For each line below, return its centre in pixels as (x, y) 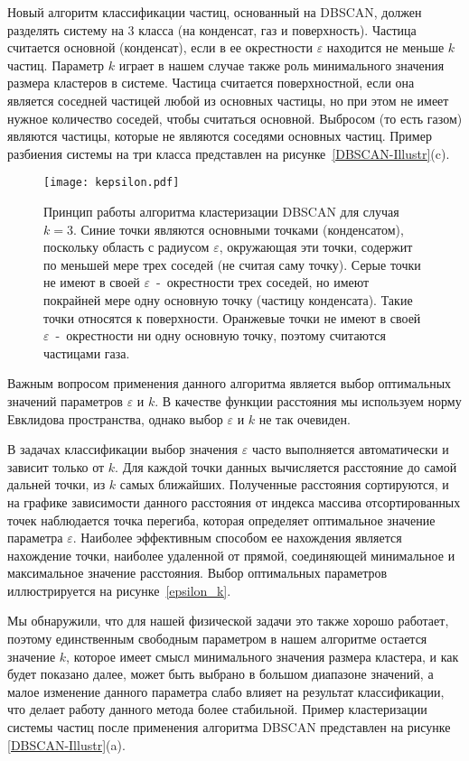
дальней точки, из (56, 484)
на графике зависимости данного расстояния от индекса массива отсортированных (234, 501)
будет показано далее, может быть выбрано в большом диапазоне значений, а (220, 674)
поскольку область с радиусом (127, 247)
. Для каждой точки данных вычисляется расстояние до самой (286, 466)
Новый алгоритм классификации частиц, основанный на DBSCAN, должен (215, 12)
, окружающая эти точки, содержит (316, 247)
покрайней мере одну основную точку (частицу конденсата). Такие (228, 299)
